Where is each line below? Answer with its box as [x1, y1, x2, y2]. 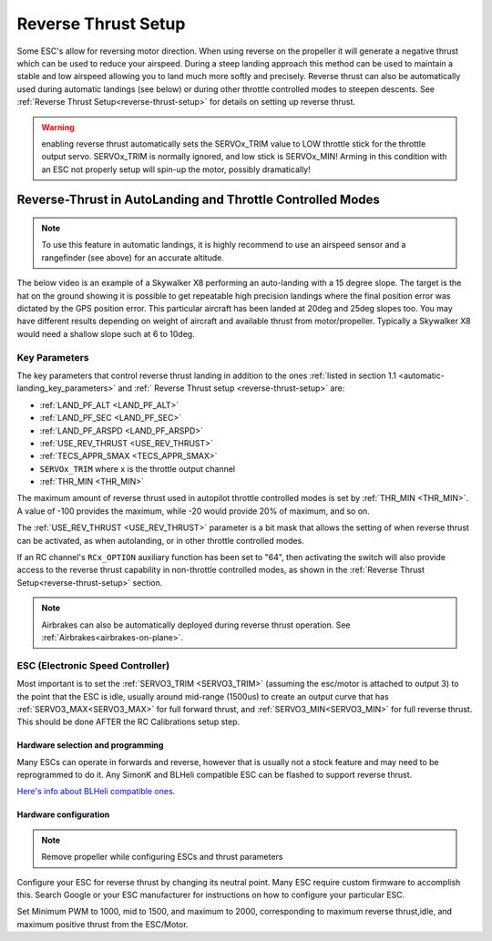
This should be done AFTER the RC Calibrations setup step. [16, 716, 241, 728]
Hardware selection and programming [16, 740, 164, 751]
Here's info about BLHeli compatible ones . [16, 786, 176, 797]
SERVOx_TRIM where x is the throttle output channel [39, 463, 236, 474]
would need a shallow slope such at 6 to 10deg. [16, 328, 195, 339]
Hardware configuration [16, 809, 110, 820]
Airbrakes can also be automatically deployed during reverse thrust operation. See [41, 619, 351, 630]
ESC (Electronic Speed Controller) [16, 659, 170, 671]
